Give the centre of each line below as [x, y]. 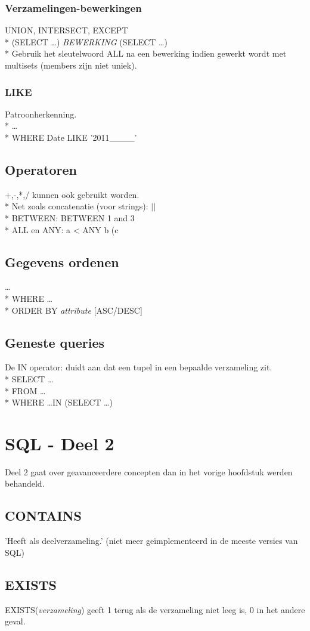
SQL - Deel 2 [60, 443]
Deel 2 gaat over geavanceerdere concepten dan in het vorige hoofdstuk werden [149, 471]
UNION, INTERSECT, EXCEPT [66, 30]
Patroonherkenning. [41, 114]
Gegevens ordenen [62, 262]
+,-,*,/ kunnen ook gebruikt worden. [72, 194]
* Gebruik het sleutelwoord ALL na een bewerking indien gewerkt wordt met [146, 53]
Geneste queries [55, 342]
